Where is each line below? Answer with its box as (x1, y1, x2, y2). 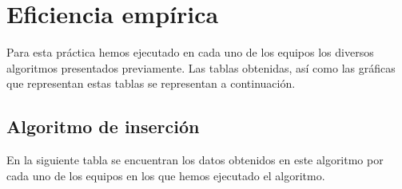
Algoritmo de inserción (6, 114, 200, 139)
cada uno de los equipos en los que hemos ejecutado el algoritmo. (6, 167, 325, 183)
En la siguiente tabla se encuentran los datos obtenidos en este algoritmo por (6, 152, 384, 168)
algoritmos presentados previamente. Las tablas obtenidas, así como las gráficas (6, 59, 396, 76)
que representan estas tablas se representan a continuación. (6, 75, 296, 92)
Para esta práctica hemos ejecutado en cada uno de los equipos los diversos (6, 44, 374, 61)
